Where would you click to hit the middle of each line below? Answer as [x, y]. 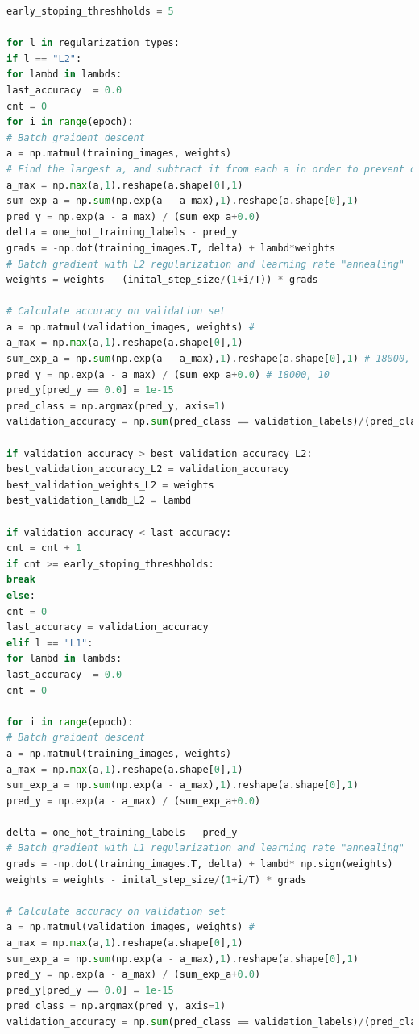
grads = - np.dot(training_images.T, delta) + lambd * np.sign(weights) [200, 864]
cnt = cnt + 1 [44, 548]
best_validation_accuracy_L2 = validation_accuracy [148, 469]
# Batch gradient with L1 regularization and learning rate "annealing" [205, 848]
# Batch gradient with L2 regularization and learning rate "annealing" [205, 264]
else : [21, 595]
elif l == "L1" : [50, 643]
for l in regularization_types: [93, 43]
